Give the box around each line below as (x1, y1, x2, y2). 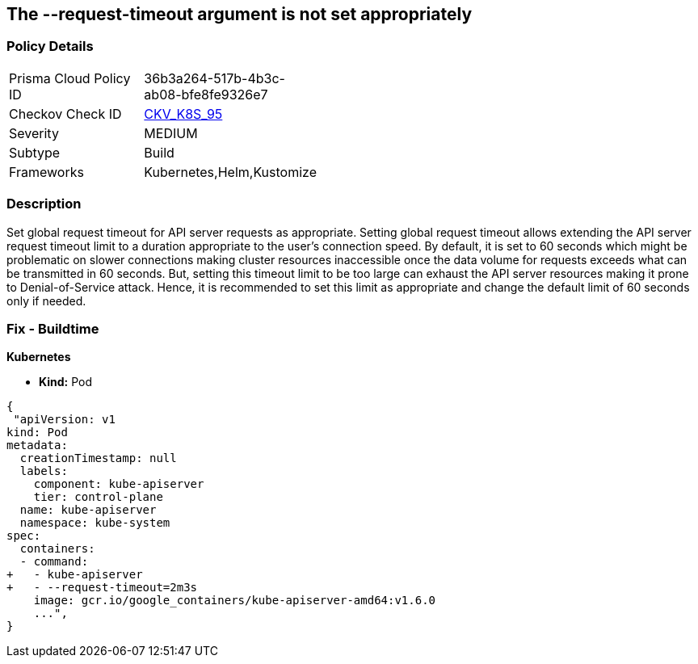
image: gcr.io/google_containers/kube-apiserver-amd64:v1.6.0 (33, 594, 436, 607)
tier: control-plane (33, 490, 163, 504)
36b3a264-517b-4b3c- (144, 69, 285, 86)
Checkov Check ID (9, 105, 122, 122)
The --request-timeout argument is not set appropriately (6, 4, 473, 24)
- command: (19, 555, 89, 569)
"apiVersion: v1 (13, 413, 116, 427)
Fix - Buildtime (6, 320, 99, 337)
